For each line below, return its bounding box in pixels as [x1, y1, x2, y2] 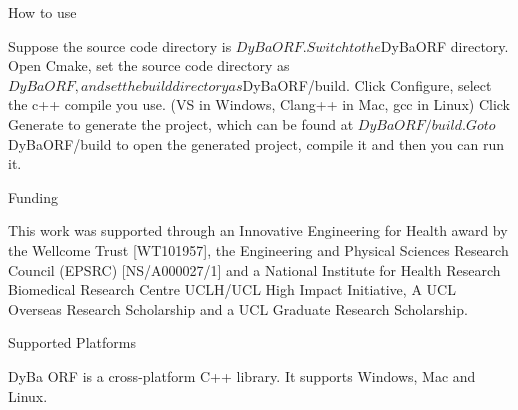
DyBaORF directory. [380, 35, 509, 56]
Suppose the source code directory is [8, 35, 232, 56]
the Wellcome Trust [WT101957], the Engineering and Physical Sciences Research [8, 239, 509, 260]
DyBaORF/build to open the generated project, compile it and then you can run [8, 133, 504, 154]
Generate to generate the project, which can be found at [8, 113, 354, 134]
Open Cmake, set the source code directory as [8, 55, 290, 76]
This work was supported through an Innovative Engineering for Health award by [8, 220, 508, 241]
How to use [8, 2, 77, 22]
